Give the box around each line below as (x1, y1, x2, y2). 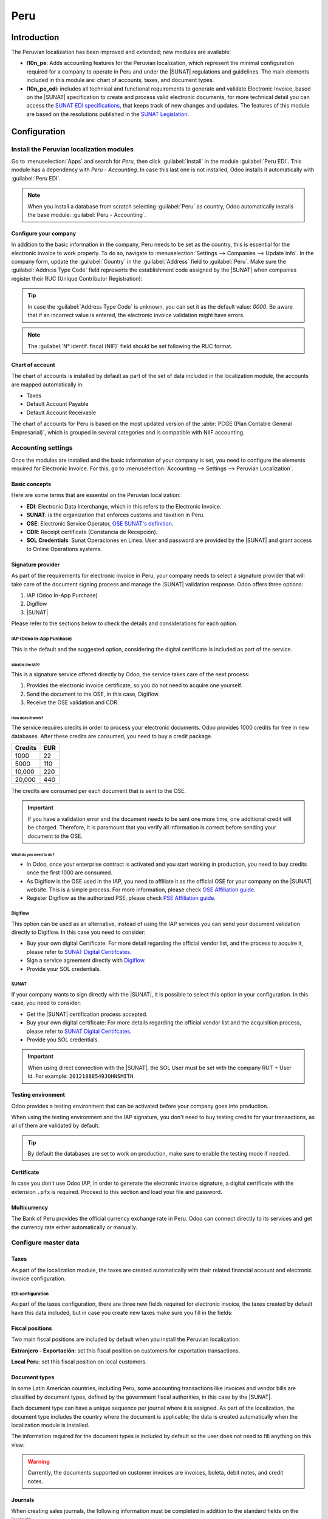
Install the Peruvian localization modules (11, 145, 134, 153)
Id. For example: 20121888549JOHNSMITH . (27, 1072, 135, 1080)
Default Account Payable (26, 400, 89, 408)
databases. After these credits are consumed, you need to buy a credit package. (11, 732, 213, 739)
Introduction (11, 32, 60, 43)
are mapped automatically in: (11, 380, 84, 388)
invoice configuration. (11, 1275, 66, 1282)
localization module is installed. (11, 1421, 90, 1428)
